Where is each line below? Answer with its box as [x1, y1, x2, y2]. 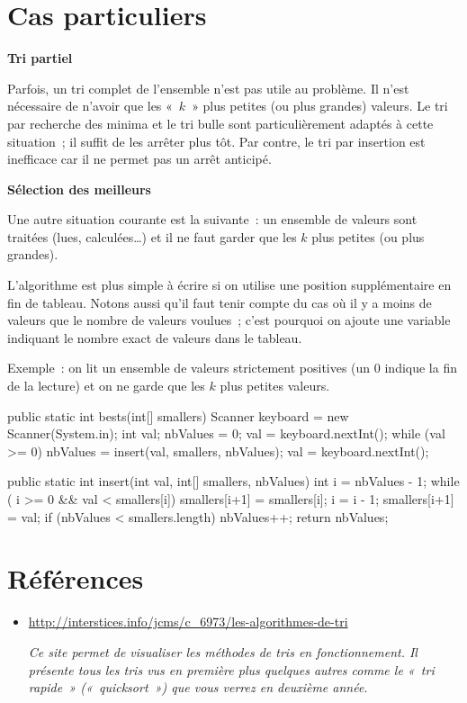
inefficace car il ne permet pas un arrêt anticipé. [7, 149, 272, 168]
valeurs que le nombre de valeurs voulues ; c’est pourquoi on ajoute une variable [7, 311, 451, 329]
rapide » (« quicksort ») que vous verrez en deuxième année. [28, 678, 368, 697]
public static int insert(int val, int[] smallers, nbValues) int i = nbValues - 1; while [7, 472, 460, 491]
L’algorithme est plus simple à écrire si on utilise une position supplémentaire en [7, 275, 452, 294]
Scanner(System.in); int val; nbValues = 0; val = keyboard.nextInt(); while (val [7, 424, 445, 443]
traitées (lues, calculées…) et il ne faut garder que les [7, 227, 297, 246]
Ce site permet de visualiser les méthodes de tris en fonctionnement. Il [28, 642, 418, 661]
